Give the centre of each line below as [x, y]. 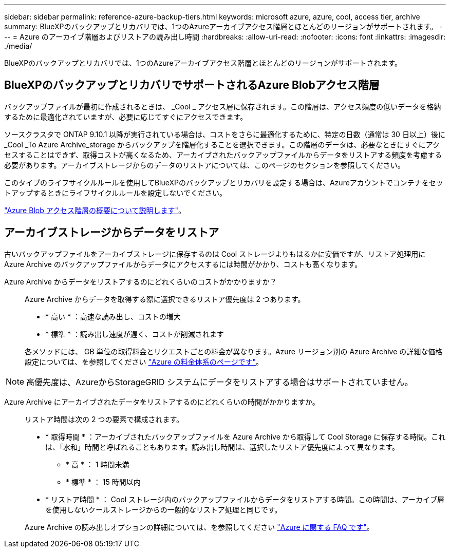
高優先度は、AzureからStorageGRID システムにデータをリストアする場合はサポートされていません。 [220, 382]
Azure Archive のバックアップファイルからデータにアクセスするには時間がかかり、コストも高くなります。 [183, 264]
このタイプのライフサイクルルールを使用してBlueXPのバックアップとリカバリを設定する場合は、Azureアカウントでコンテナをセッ [224, 182]
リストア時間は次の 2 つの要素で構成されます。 [104, 419]
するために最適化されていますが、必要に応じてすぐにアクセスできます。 [126, 117]
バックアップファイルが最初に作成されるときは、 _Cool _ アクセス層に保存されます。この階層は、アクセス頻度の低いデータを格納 [223, 106]
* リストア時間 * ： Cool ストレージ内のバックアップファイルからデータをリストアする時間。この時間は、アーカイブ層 [245, 499]
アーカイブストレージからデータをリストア [112, 233]
